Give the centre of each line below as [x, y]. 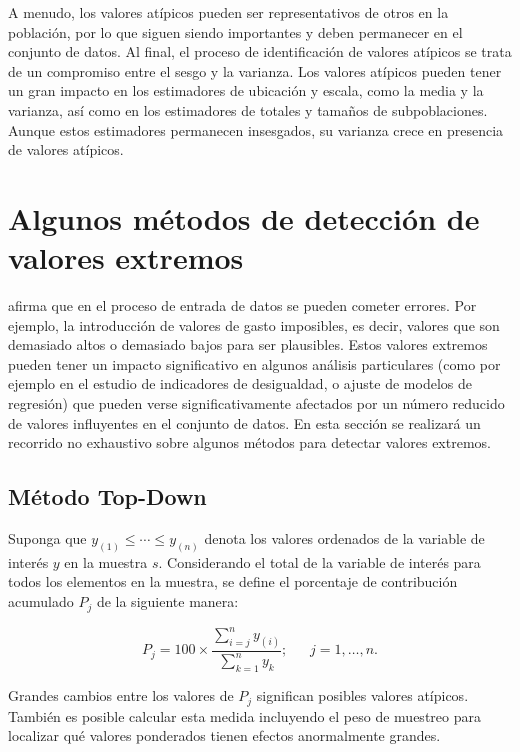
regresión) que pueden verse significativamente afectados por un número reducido [256, 403]
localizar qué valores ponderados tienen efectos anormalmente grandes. [224, 735]
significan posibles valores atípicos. [362, 695]
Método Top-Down [107, 496]
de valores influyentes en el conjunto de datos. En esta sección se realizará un [244, 422]
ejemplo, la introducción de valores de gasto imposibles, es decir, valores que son [254, 324]
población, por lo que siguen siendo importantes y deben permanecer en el [235, 31]
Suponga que [47, 538]
